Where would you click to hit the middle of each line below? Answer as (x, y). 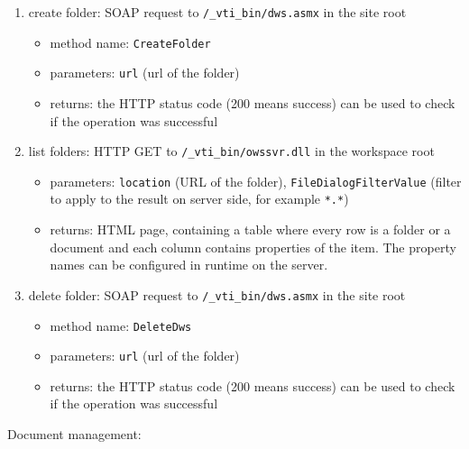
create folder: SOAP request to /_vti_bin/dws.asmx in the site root (217, 12)
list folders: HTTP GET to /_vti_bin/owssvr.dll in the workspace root (231, 151)
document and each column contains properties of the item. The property (253, 247)
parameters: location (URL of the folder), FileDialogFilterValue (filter (256, 181)
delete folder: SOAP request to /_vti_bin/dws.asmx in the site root (217, 294)
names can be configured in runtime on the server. (189, 265)
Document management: (74, 434)
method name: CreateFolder (130, 42)
